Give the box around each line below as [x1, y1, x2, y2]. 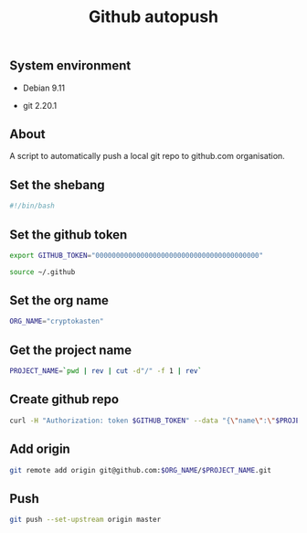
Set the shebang [9, 176, 105, 193]
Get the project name [9, 342, 132, 357]
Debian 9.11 [22, 82, 66, 93]
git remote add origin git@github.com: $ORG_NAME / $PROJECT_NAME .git [9, 465, 272, 474]
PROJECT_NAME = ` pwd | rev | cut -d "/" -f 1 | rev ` [9, 367, 203, 376]
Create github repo [9, 391, 120, 408]
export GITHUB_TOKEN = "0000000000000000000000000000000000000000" [9, 251, 263, 260]
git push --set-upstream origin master [9, 515, 162, 525]
